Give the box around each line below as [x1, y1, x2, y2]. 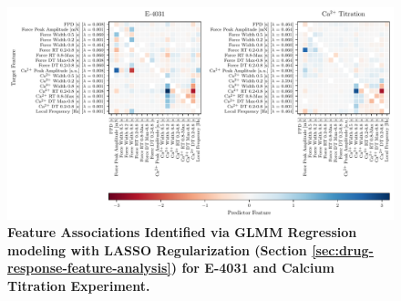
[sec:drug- [312, 240, 374, 259]
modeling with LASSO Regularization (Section [7, 240, 307, 259]
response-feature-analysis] [7, 258, 171, 277]
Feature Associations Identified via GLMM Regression [7, 223, 357, 242]
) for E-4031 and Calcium [170, 258, 334, 277]
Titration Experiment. [7, 276, 150, 296]
